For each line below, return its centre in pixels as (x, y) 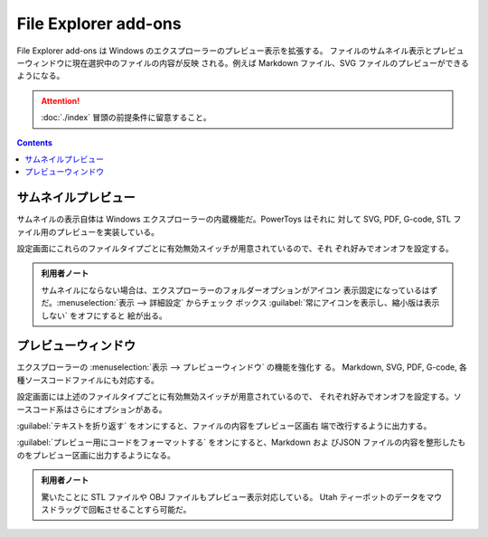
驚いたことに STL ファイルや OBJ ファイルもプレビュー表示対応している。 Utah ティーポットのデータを (234, 496)
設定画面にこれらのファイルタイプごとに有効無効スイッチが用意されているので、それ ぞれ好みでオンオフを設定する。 (235, 248)
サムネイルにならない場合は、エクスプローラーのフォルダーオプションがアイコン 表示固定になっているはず (239, 290)
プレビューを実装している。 (108, 231)
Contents (35, 142)
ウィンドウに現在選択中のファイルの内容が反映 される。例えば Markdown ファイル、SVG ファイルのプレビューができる (246, 62)
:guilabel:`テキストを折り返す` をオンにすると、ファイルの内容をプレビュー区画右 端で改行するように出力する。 (224, 426)
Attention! (61, 100)
